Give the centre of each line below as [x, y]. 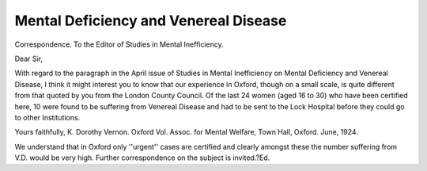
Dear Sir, [29, 59]
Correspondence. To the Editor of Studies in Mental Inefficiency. [119, 44]
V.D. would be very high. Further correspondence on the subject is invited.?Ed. [142, 158]
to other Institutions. [47, 117]
